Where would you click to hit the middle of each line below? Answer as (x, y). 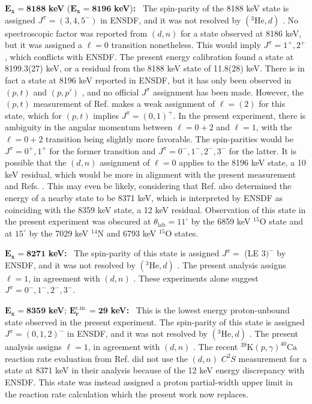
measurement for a (273, 358)
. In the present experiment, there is (239, 115)
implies (106, 115)
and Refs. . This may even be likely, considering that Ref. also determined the (148, 186)
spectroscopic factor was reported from (76, 33)
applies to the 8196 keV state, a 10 (242, 162)
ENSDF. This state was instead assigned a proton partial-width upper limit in (149, 382)
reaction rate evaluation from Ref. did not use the (96, 358)
